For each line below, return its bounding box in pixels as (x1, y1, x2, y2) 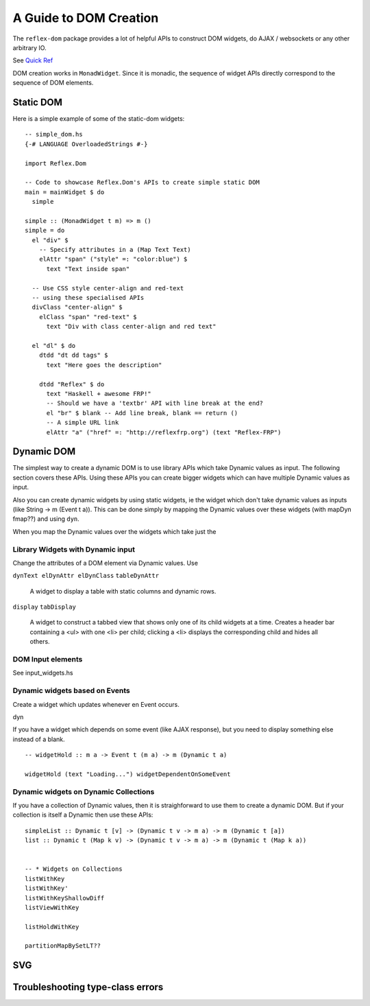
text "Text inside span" (46, 265, 130, 272)
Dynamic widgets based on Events (12, 686, 130, 696)
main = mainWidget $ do (25, 188, 105, 196)
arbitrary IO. (12, 43, 47, 51)
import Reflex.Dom (25, 159, 87, 167)
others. (29, 637, 51, 646)
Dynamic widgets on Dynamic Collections (12, 786, 155, 796)
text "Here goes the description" (46, 361, 162, 369)
